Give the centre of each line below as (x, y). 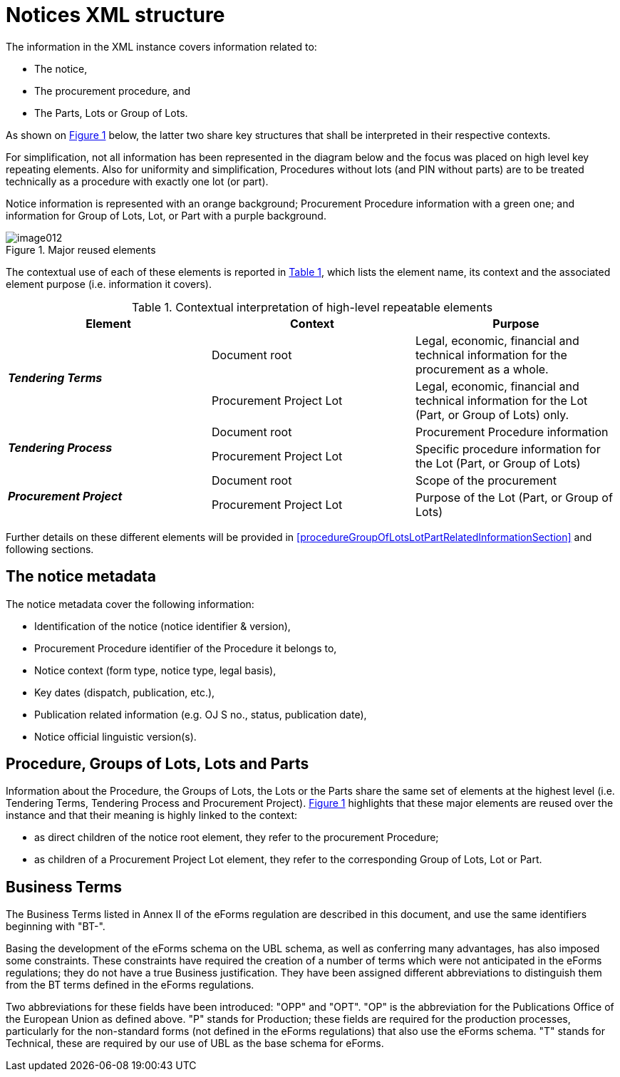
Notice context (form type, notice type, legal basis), (155, 670)
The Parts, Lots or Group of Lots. (111, 113)
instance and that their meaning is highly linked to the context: (152, 815)
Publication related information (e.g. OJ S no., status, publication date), (201, 714)
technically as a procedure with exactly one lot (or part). (137, 181)
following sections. (50, 549)
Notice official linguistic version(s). (115, 736)
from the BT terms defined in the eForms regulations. (130, 985)
